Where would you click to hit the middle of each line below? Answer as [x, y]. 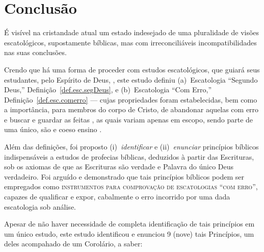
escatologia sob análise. [40, 206]
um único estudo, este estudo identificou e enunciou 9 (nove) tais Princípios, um [129, 233]
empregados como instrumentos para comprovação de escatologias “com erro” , [131, 186]
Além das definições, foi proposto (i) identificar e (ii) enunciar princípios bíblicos [131, 147]
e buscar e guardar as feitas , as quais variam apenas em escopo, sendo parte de [129, 119]
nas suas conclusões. [35, 52]
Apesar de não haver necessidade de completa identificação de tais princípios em [129, 224]
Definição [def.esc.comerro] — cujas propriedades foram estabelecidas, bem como [131, 99]
